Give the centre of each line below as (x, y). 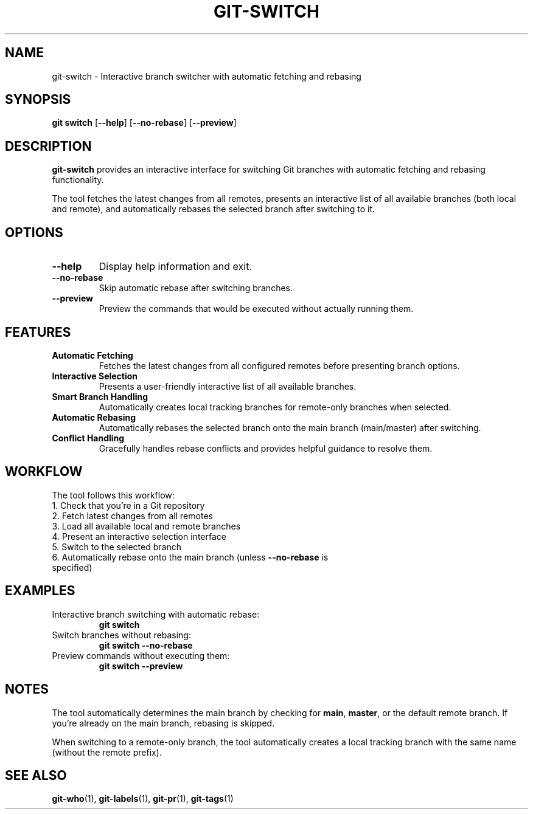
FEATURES (38, 332)
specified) (72, 567)
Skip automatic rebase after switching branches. (196, 288)
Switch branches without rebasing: (121, 635)
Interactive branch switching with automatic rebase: (156, 614)
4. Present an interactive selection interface (139, 536)
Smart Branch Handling (100, 396)
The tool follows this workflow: (113, 495)
